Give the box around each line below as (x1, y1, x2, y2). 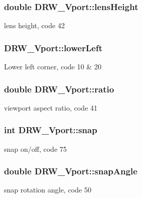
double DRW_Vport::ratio (4, 82, 114, 95)
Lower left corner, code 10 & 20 (4, 61, 102, 72)
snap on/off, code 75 (4, 143, 67, 154)
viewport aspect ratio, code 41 (4, 102, 98, 113)
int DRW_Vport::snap (4, 124, 97, 136)
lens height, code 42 (4, 20, 65, 31)
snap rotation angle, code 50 (4, 184, 92, 195)
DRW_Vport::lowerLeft (4, 41, 103, 54)
